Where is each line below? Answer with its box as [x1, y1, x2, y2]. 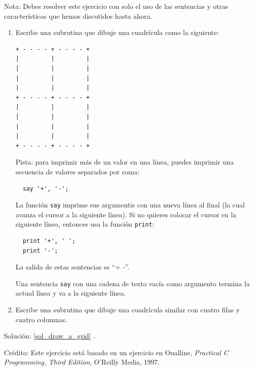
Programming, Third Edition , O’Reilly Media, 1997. [4, 357, 160, 367]
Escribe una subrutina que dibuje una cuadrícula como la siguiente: [15, 27, 219, 37]
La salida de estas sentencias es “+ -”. [15, 262, 129, 272]
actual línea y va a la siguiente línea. [15, 288, 126, 298]
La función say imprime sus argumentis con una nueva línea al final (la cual [15, 200, 245, 210]
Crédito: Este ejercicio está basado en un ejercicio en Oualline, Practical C [4, 347, 228, 357]
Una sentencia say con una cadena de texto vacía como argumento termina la [15, 278, 250, 288]
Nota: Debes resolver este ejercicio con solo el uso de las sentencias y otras [4, 1, 228, 11]
